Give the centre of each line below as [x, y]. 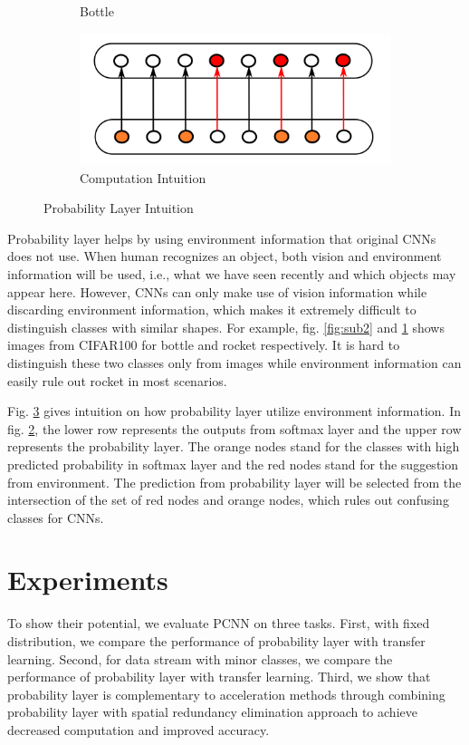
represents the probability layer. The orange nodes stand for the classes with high [234, 446]
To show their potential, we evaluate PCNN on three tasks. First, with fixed [219, 623]
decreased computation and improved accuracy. [139, 729]
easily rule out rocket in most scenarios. [117, 380]
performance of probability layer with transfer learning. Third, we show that [219, 677]
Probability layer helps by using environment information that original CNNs [222, 238]
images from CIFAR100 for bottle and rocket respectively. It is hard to [204, 345]
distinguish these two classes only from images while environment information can [234, 362]
